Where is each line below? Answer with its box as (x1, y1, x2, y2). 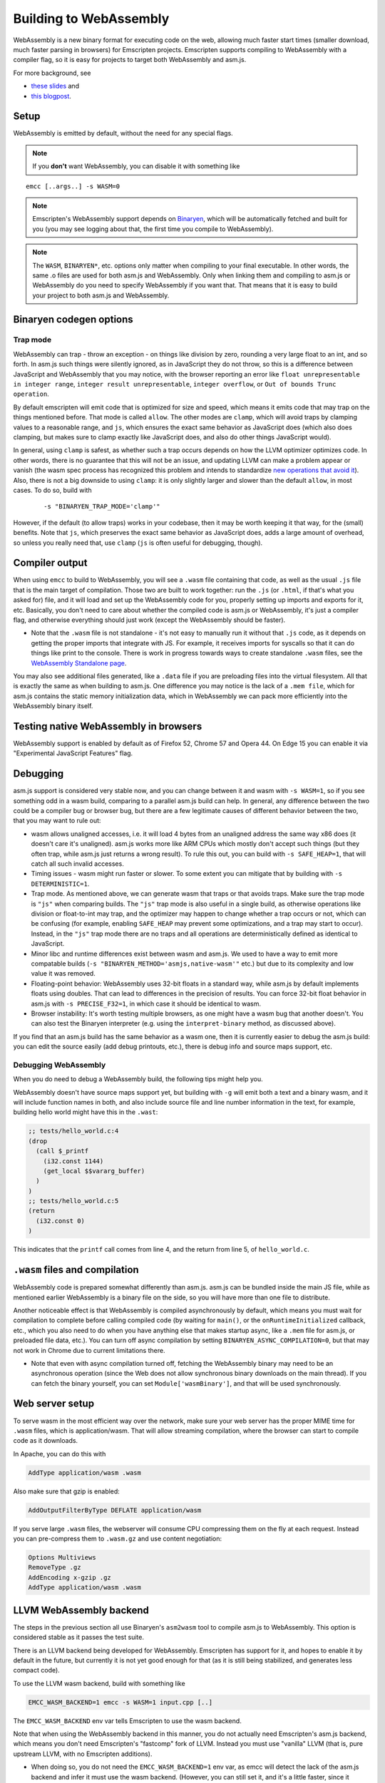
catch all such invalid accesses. (31, 859, 124, 868)
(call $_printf (36, 1147, 89, 1155)
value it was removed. (31, 969, 96, 978)
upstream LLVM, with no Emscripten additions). (13, 1749, 153, 1758)
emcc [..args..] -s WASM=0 (26, 182, 120, 190)
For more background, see (13, 68, 91, 77)
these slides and (31, 82, 80, 91)
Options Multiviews (28, 1553, 96, 1562)
